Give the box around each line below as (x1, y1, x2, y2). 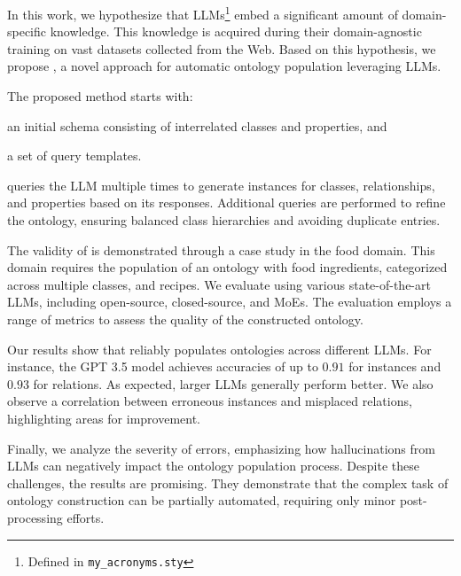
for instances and (348, 357, 441, 376)
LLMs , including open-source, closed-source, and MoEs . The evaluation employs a (7, 292, 452, 311)
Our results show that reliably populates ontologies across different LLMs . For (7, 339, 432, 358)
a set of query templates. (7, 146, 142, 165)
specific (7, 22, 47, 41)
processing (7, 508, 63, 526)
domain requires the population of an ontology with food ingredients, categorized (7, 258, 448, 276)
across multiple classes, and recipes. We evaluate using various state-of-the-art (7, 275, 431, 293)
